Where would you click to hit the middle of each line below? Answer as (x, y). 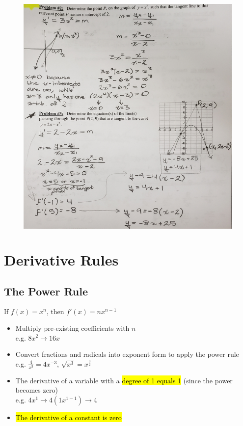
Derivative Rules (61, 259)
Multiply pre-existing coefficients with (72, 328)
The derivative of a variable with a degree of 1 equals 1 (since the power (124, 380)
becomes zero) (37, 390)
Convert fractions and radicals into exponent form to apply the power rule (127, 354)
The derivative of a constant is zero (68, 417)
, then (55, 311)
